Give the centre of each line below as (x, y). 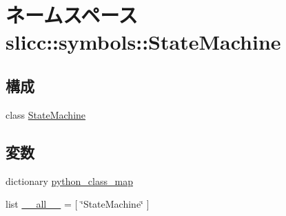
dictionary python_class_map (69, 180)
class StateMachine (46, 114)
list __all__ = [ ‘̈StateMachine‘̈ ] (78, 204)
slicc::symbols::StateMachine (143, 42)
